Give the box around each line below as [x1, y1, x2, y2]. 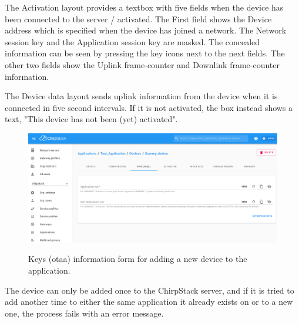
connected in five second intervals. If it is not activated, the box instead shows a [5, 101, 293, 113]
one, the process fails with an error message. [5, 307, 164, 319]
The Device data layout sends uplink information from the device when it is [5, 90, 278, 102]
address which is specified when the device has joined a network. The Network [5, 24, 287, 36]
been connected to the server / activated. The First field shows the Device [5, 12, 272, 25]
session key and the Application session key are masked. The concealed [5, 35, 260, 48]
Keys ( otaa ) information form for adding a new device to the [28, 253, 247, 265]
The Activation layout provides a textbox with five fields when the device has [5, 1, 284, 13]
